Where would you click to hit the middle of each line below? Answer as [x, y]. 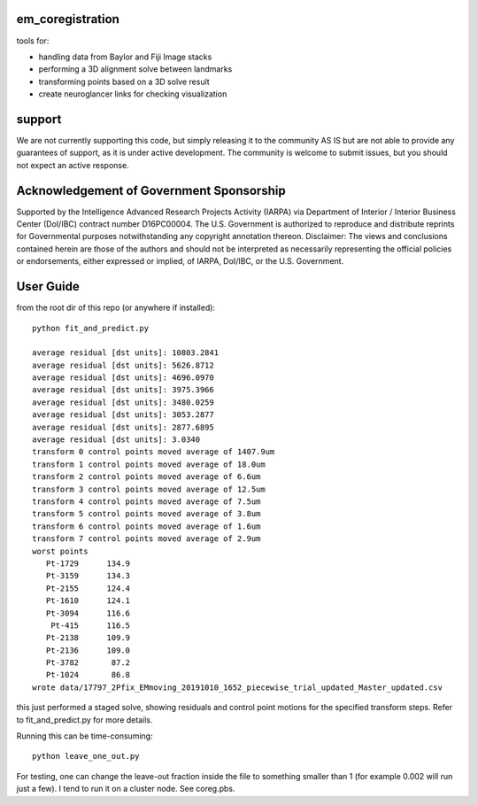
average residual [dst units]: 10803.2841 [126, 353]
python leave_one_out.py [86, 756]
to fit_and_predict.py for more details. [85, 720]
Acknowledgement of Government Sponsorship [151, 190]
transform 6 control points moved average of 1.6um [146, 526]
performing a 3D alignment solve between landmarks [135, 69]
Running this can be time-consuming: [85, 736]
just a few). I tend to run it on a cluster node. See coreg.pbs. [126, 789]
